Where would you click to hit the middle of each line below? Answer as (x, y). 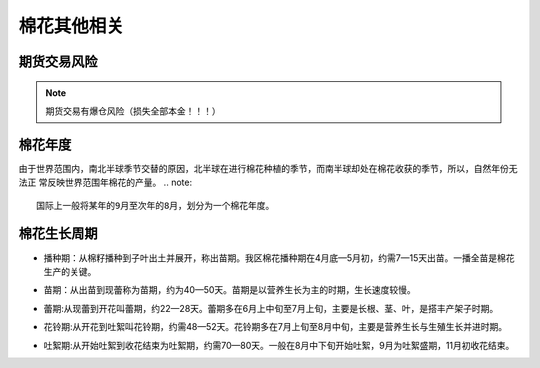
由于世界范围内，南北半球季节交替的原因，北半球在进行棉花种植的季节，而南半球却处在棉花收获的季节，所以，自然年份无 (268, 168)
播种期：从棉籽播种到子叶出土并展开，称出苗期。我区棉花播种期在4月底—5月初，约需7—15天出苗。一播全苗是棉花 (279, 257)
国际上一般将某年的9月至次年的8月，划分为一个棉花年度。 (155, 205)
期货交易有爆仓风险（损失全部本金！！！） (133, 111)
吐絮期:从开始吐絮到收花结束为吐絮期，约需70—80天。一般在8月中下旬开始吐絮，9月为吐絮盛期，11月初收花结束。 (279, 345)
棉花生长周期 (58, 233)
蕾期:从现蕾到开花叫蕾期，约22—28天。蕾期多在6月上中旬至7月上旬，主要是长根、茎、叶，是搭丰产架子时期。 (271, 308)
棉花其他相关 (71, 26)
